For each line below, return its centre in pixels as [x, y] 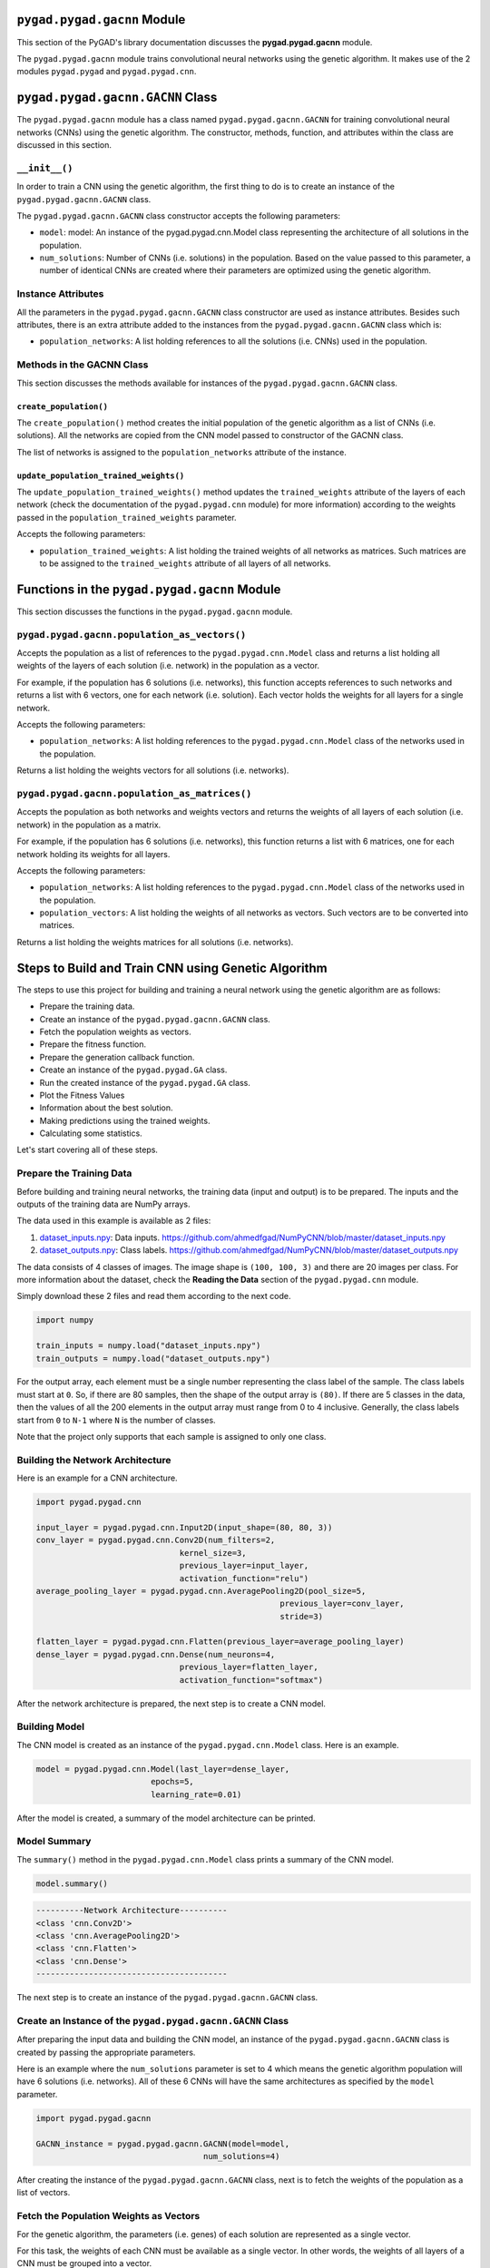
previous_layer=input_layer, [244, 1566]
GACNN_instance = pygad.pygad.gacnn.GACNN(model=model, [163, 2144]
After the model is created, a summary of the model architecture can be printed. [167, 1818]
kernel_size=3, [213, 1553]
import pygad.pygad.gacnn [93, 2118]
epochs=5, [172, 1782]
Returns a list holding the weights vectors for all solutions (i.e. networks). [153, 770]
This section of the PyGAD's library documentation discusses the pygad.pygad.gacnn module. [195, 42]
